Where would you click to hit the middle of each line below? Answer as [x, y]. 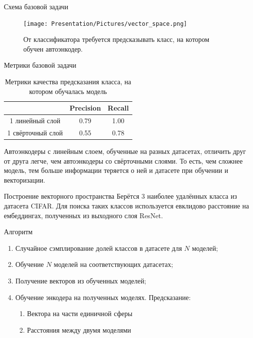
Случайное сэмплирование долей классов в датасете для [99, 248]
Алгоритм [18, 232]
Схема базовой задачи [36, 6]
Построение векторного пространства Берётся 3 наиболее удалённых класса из [121, 196]
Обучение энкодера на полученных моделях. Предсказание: [103, 297]
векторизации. [25, 179]
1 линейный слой [35, 121]
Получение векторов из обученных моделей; [81, 280]
